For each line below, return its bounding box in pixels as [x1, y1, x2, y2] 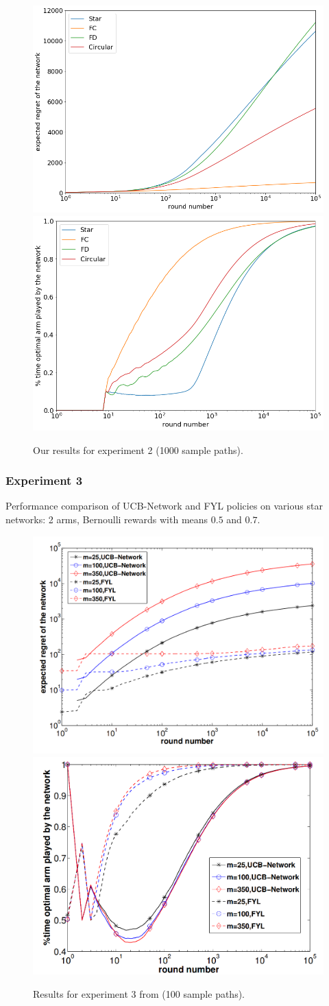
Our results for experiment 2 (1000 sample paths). [33, 442, 243, 457]
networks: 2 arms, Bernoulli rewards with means [5, 512, 208, 526]
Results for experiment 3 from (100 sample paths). [33, 987, 245, 1001]
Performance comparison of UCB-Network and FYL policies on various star [5, 499, 323, 513]
